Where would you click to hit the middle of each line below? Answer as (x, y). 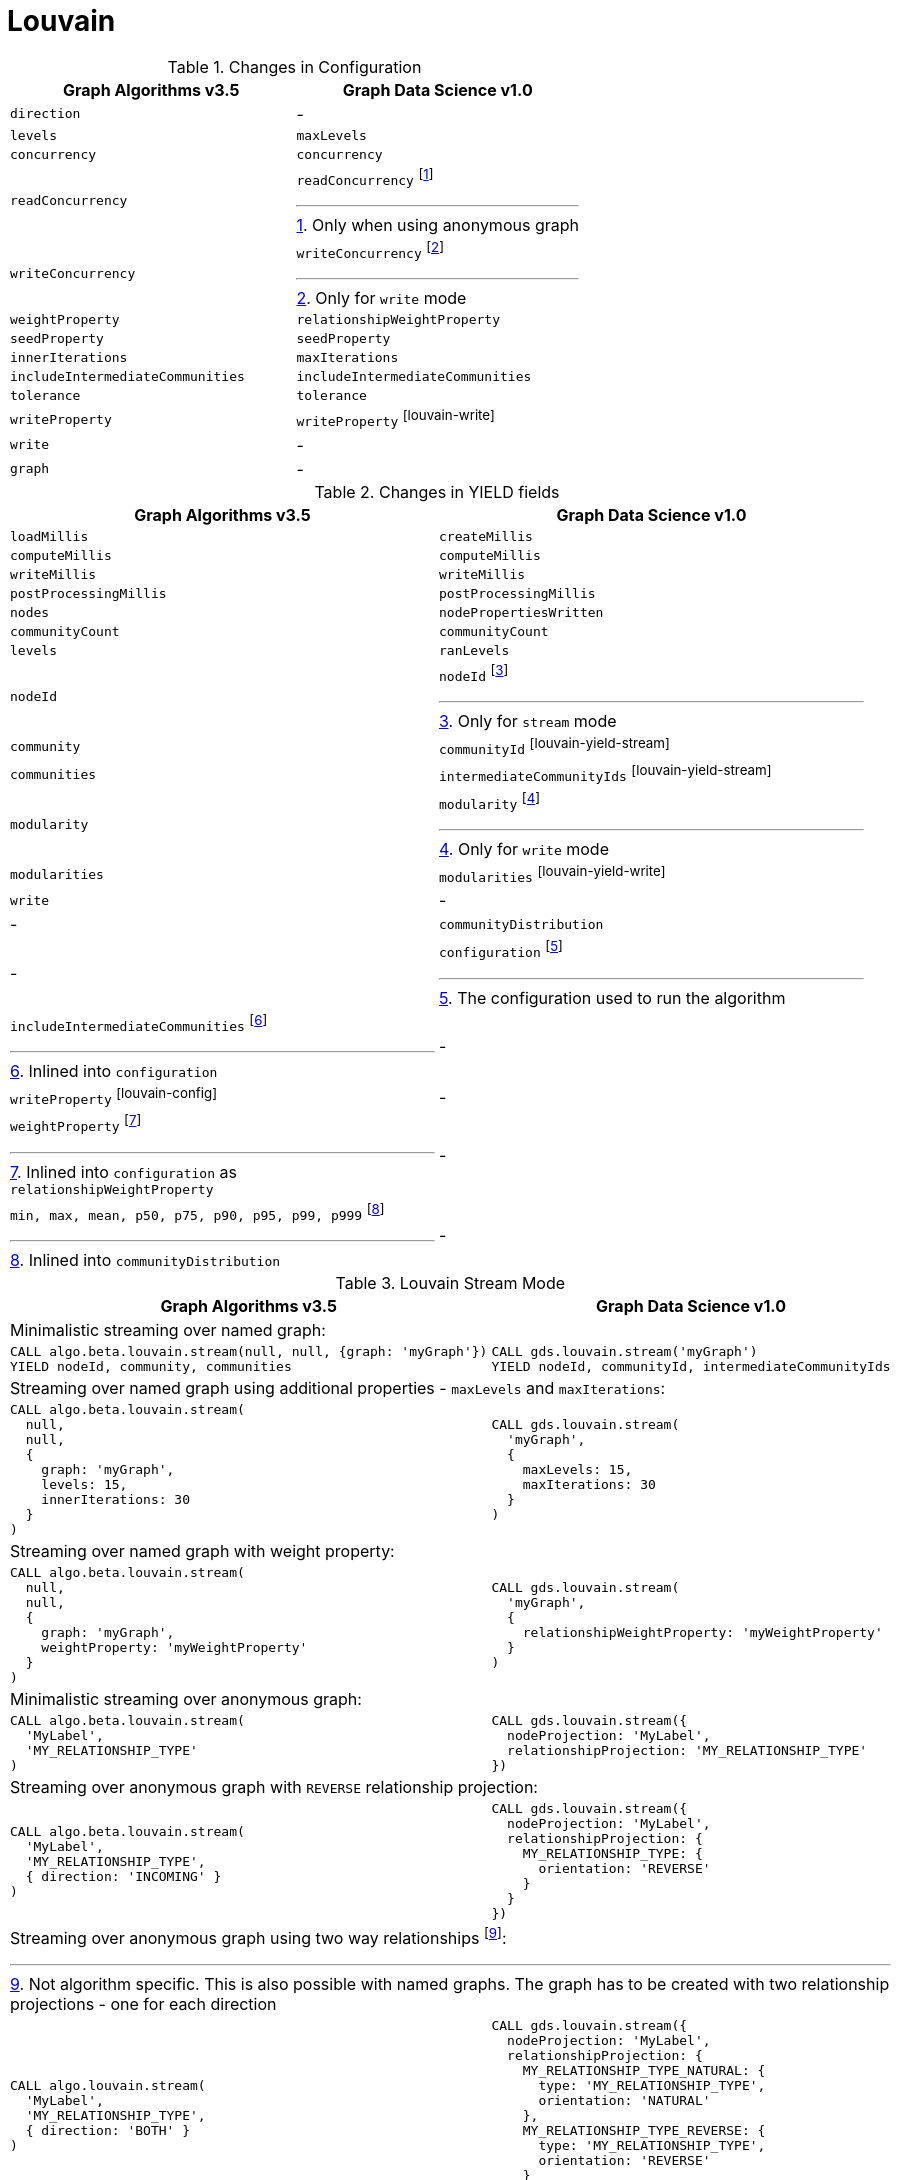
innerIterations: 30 (116, 1500)
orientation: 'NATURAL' (624, 2101)
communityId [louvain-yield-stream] (554, 746)
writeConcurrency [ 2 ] (370, 250)
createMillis (486, 536)
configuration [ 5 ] (501, 949)
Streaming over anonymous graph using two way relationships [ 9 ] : (258, 1937)
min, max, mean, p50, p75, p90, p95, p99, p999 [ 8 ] (197, 1212)
